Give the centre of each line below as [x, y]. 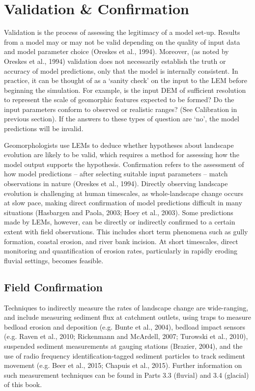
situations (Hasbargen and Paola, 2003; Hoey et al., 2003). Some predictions [119, 212]
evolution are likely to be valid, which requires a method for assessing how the [122, 154]
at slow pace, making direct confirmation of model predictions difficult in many [123, 203]
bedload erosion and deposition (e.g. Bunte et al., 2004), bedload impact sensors [125, 326]
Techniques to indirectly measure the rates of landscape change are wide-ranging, [126, 307]
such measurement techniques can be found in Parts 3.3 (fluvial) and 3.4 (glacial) [127, 375]
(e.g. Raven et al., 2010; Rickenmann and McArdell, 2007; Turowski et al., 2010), [126, 336]
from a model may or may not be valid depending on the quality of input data [122, 42]
